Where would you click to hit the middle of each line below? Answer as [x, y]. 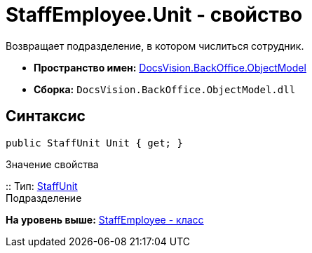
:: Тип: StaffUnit [42, 186]
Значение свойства [52, 164]
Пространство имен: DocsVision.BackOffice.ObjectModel [170, 67]
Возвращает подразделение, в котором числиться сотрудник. [155, 46]
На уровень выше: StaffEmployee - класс [105, 219]
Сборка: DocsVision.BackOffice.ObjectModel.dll [165, 89]
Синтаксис [46, 116]
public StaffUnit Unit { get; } [94, 143]
